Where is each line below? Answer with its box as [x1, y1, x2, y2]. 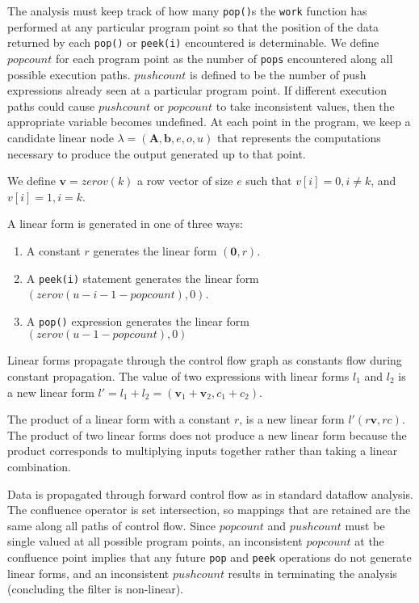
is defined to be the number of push [190, 65, 367, 82]
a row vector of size [137, 172, 233, 189]
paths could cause [7, 97, 95, 114]
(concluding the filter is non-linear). [7, 580, 183, 597]
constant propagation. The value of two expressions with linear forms [7, 368, 350, 384]
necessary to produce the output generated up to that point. [7, 145, 306, 162]
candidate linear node [7, 129, 114, 145]
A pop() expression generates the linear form [26, 312, 249, 329]
